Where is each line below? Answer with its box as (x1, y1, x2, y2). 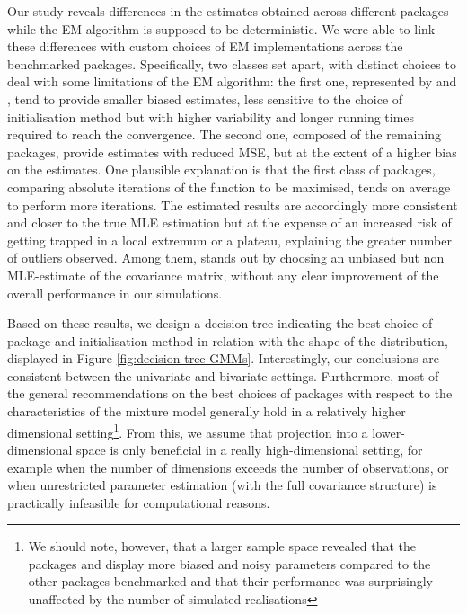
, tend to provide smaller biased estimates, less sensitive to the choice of (7, 89, 403, 108)
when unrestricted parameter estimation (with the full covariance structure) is (7, 476, 437, 494)
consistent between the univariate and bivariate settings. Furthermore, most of (7, 366, 439, 385)
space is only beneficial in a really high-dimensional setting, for (76, 440, 423, 458)
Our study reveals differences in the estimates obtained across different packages (7, 2, 449, 20)
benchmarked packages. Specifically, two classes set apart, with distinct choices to (7, 54, 456, 73)
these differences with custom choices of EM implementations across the (7, 37, 403, 56)
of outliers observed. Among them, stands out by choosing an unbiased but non (7, 248, 445, 267)
